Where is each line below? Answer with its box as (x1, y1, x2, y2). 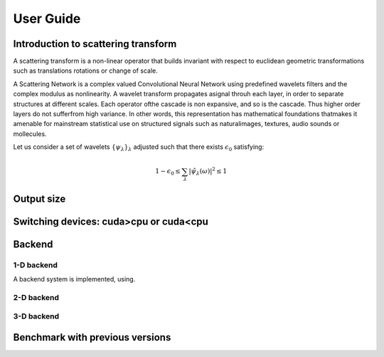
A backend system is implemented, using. (13, 275, 136, 284)
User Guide (13, 11, 81, 26)
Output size (13, 192, 66, 205)
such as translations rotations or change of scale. (13, 66, 158, 75)
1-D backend (13, 260, 58, 270)
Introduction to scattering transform (13, 38, 177, 50)
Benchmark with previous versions (13, 331, 171, 343)
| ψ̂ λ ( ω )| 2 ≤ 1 (188, 166, 228, 177)
